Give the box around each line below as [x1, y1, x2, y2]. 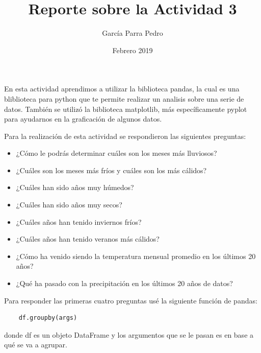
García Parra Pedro [102, 28, 163, 38]
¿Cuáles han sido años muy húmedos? [16, 182, 134, 193]
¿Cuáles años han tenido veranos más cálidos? [16, 233, 160, 244]
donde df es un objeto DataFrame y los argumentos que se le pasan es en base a [4, 329, 254, 340]
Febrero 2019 [112, 44, 153, 55]
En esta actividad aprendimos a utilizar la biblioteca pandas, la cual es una [4, 83, 240, 94]
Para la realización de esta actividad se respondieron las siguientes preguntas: [4, 130, 246, 141]
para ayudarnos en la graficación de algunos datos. [4, 113, 162, 124]
